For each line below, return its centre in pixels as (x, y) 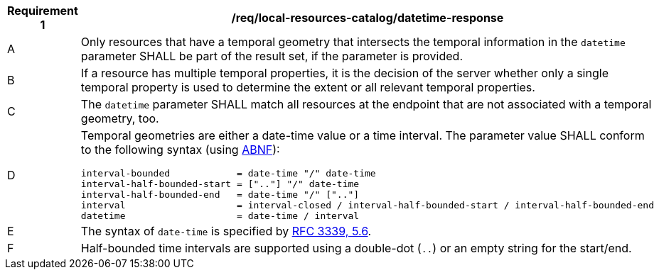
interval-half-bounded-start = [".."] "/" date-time (220, 184)
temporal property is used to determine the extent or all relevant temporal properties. (308, 87)
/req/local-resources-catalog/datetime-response (368, 18)
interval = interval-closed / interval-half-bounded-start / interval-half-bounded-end (367, 205)
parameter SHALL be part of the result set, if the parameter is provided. (272, 56)
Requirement (43, 11)
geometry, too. (120, 118)
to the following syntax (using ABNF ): (180, 150)
